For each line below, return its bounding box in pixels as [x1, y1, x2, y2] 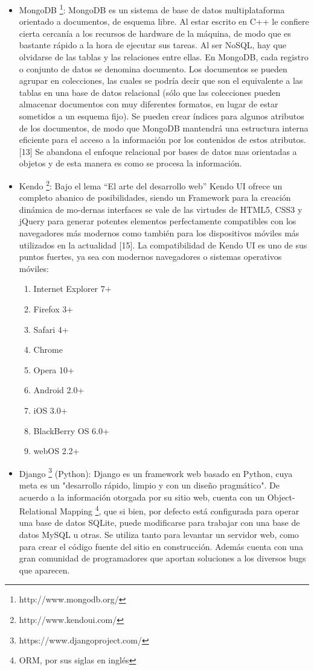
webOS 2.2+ [33, 444, 80, 457]
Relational [19, 504, 57, 517]
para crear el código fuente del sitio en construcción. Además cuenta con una [19, 540, 303, 552]
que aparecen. [19, 563, 70, 576]
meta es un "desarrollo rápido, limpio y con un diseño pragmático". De [19, 478, 280, 491]
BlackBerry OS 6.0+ [33, 424, 109, 437]
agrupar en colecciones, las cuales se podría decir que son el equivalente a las [19, 74, 303, 87]
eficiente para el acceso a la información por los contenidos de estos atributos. [19, 133, 306, 146]
